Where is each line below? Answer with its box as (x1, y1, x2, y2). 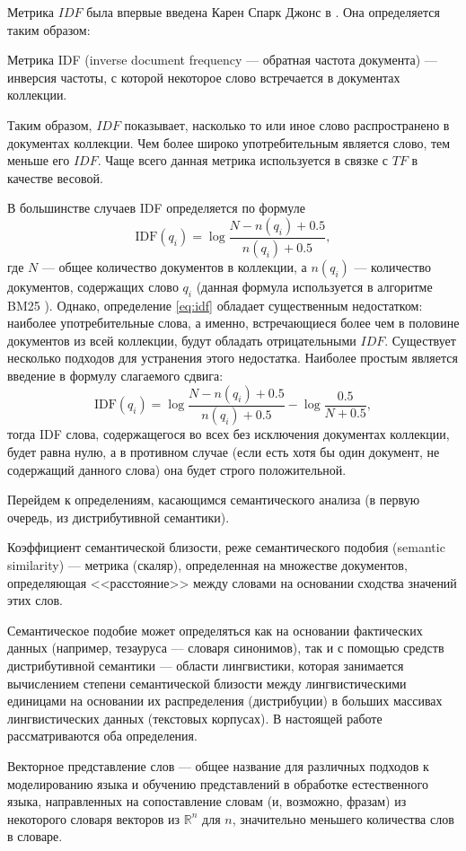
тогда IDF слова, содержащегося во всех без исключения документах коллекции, (7, 425, 450, 443)
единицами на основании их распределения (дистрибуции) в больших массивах (7, 691, 443, 710)
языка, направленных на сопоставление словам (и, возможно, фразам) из (7, 792, 407, 811)
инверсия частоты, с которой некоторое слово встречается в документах (7, 67, 400, 86)
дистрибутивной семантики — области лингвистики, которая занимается (7, 655, 404, 674)
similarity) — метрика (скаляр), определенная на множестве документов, (7, 556, 408, 575)
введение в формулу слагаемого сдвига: (7, 365, 224, 384)
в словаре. (7, 827, 63, 846)
